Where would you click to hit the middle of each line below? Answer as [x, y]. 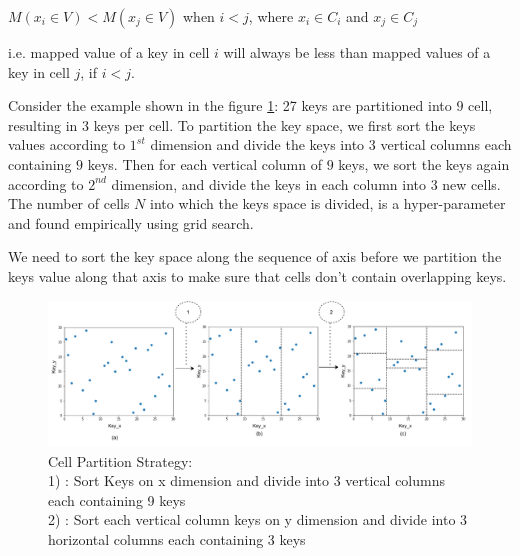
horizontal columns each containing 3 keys [177, 539]
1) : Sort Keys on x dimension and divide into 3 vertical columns [246, 480]
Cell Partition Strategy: [120, 460]
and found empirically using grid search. [131, 222]
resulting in [43, 124]
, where [271, 16]
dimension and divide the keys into [257, 144]
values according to [67, 144]
